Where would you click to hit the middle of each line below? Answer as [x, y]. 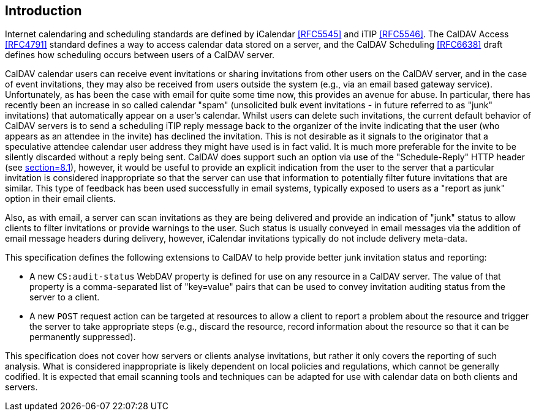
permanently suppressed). [83, 337]
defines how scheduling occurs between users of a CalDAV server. [140, 55]
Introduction [43, 11]
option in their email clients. [60, 199]
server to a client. [65, 297]
